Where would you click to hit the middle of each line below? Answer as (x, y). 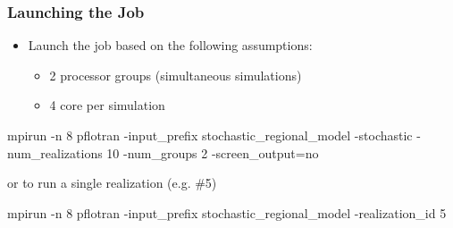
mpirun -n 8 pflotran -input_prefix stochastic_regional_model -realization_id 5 (227, 212)
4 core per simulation (107, 105)
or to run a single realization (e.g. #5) (112, 183)
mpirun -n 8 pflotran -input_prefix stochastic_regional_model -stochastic (210, 135)
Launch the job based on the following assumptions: (170, 45)
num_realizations (55, 152)
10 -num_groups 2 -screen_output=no (213, 152)
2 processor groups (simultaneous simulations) (176, 75)
